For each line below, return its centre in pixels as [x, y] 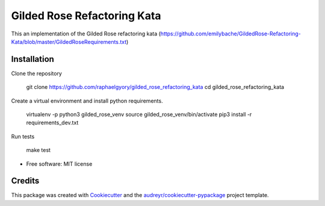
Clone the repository [37, 73]
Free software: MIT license [59, 164]
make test [39, 150]
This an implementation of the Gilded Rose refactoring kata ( [86, 34]
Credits [25, 181]
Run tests [23, 136]
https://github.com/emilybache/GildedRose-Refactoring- [231, 34]
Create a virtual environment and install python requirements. [87, 101]
